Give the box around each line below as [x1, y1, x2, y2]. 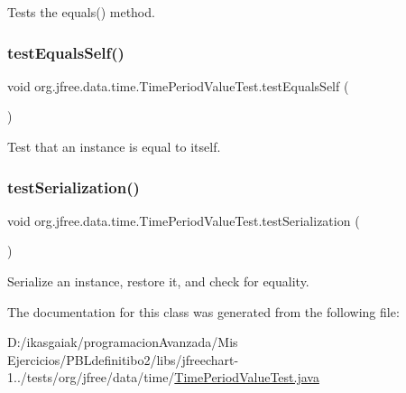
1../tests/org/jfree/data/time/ [7, 368, 175, 387]
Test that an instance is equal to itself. [7, 137, 221, 155]
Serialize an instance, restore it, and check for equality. [7, 272, 309, 290]
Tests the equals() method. [7, 3, 155, 21]
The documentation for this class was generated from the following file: [7, 302, 400, 321]
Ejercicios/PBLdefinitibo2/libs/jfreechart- [7, 350, 239, 369]
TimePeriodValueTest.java [174, 368, 319, 387]
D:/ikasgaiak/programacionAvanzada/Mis [7, 332, 238, 351]
